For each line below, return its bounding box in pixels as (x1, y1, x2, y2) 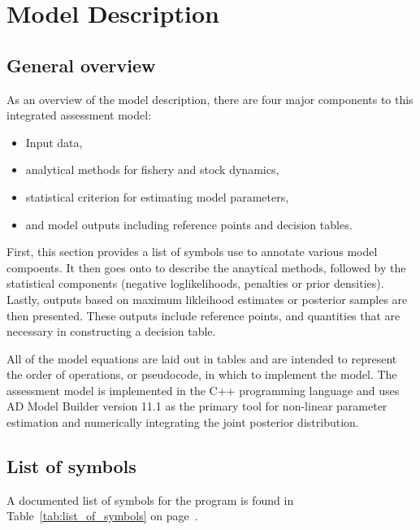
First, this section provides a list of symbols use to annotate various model (6, 243, 378, 260)
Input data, (25, 133, 83, 150)
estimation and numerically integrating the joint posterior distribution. (6, 414, 359, 431)
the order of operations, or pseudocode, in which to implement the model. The (6, 366, 397, 383)
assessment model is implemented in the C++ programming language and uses (6, 381, 400, 398)
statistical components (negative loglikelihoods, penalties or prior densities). (6, 275, 384, 292)
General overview (6, 52, 156, 77)
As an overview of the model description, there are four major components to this (6, 90, 414, 107)
